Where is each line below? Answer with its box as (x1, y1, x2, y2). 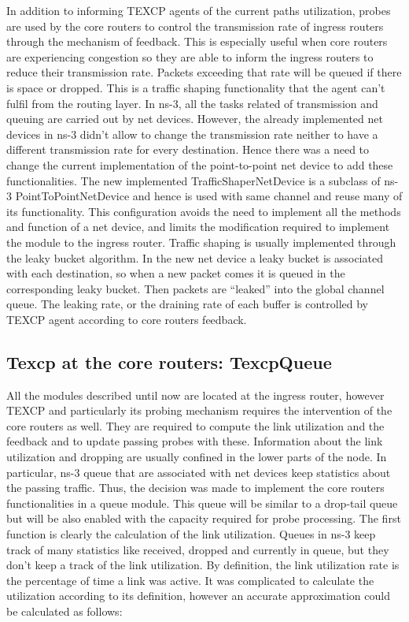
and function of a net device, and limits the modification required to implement (6, 218, 390, 235)
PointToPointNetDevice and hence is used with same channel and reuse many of (15, 188, 403, 204)
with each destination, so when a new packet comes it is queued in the (6, 265, 345, 281)
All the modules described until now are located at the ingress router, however (6, 386, 385, 403)
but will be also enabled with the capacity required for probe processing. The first (6, 510, 401, 527)
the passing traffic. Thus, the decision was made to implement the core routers (6, 479, 385, 496)
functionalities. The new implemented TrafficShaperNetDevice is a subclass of (6, 172, 381, 188)
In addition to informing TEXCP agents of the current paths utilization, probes (6, 2, 391, 18)
